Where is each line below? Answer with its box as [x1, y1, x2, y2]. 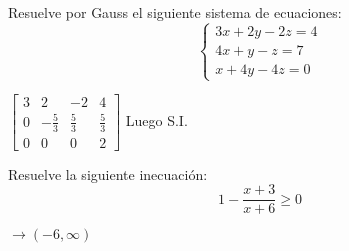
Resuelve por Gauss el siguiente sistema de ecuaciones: [8, 2, 342, 22]
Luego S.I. [125, 109, 188, 130]
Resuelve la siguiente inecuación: [8, 163, 208, 184]
